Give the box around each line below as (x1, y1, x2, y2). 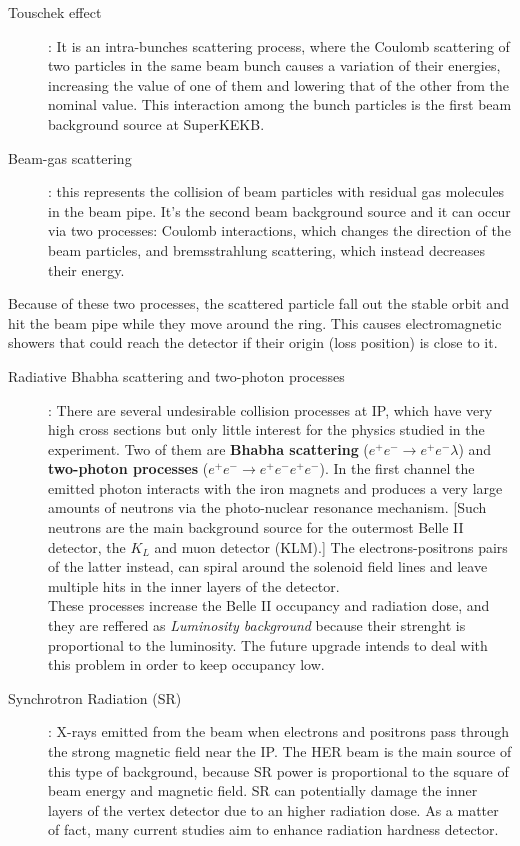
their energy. (48, 259, 125, 280)
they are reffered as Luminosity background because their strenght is (48, 615, 466, 636)
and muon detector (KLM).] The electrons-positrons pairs (154, 536, 508, 557)
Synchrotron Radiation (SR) (8, 687, 182, 708)
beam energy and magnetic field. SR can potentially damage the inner (48, 780, 478, 801)
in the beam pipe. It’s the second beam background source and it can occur (48, 200, 511, 221)
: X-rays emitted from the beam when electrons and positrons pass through (48, 721, 510, 742)
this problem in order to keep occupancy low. (48, 654, 325, 675)
